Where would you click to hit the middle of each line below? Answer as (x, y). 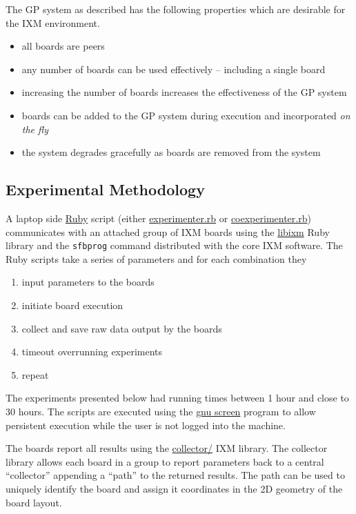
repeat (35, 374)
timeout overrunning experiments (92, 352)
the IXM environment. (53, 22)
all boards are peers (63, 46)
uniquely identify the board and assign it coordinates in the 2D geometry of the (174, 488)
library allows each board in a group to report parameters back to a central (165, 461)
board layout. (34, 502)
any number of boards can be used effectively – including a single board (174, 69)
